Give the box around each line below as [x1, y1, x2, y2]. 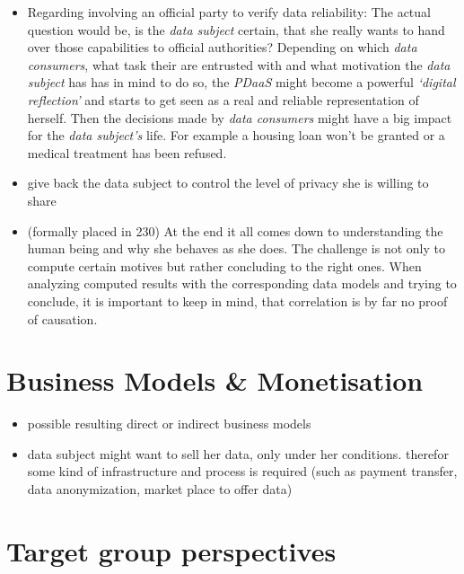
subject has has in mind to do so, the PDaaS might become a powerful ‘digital [27, 73, 456, 92]
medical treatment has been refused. [27, 143, 227, 162]
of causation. [27, 309, 98, 328]
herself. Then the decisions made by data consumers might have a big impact [27, 108, 452, 127]
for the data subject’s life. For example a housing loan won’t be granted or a [27, 126, 445, 145]
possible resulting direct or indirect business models [27, 414, 311, 433]
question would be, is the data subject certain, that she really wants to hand [27, 20, 445, 39]
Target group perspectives [6, 532, 337, 569]
